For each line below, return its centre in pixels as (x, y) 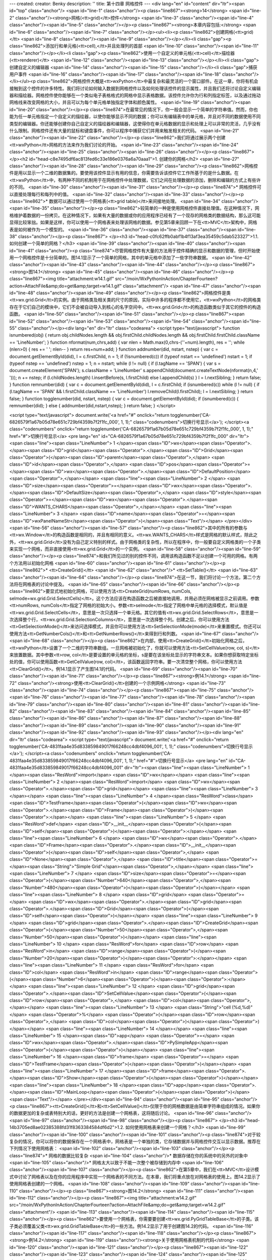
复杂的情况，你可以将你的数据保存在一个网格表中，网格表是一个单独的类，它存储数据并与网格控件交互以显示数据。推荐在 (135, 1141)
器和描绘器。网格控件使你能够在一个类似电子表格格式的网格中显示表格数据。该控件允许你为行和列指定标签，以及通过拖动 (135, 95)
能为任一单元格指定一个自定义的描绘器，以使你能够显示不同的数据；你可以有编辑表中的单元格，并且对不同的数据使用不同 (135, 116)
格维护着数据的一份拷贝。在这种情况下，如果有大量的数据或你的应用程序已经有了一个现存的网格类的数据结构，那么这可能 (135, 215)
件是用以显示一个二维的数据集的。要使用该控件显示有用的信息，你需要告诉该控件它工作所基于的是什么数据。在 (124, 173)
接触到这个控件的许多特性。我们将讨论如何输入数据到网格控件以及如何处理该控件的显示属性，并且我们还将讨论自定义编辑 (135, 88)
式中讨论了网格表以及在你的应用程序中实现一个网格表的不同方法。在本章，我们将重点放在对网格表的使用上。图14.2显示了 (135, 1176)
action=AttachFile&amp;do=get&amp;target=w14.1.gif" (65, 286)
